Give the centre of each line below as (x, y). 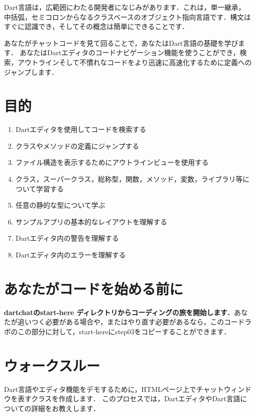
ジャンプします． (31, 72)
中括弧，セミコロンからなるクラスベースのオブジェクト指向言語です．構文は (127, 16)
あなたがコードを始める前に (94, 288)
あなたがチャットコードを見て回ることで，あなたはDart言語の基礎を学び (121, 43)
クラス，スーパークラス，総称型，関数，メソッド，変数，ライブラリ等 (129, 179)
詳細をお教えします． (66, 408)
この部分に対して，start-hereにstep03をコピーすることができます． (124, 331)
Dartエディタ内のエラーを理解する (71, 255)
